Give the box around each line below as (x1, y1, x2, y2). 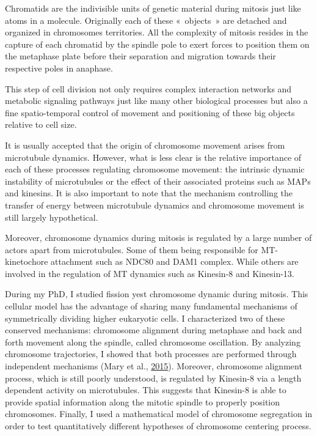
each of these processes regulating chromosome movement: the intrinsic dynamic (5, 163, 305, 176)
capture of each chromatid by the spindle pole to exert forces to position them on (5, 37, 310, 50)
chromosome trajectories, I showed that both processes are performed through (5, 347, 297, 360)
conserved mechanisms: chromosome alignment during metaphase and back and (5, 323, 302, 336)
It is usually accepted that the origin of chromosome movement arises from (5, 138, 285, 151)
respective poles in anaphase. (5, 61, 113, 74)
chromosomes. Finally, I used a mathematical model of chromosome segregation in (5, 407, 313, 420)
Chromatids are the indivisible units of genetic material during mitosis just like (5, 2, 301, 14)
